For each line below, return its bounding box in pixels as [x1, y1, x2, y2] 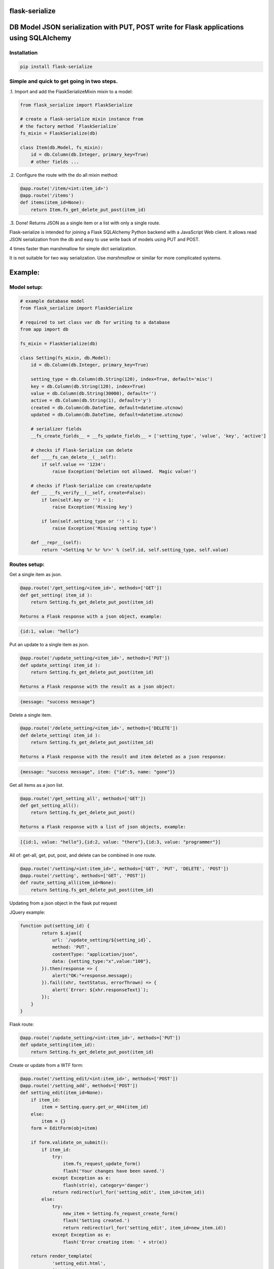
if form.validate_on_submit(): [30, 1140, 109, 1146]
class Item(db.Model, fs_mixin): [20, 145, 104, 150]
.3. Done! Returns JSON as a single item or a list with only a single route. [9, 220, 161, 226]
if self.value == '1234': [41, 461, 106, 467]
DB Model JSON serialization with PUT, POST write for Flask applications [9, 23, 244, 31]
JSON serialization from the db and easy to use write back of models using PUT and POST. [9, 236, 200, 242]
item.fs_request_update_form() [62, 1161, 141, 1167]
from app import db [20, 326, 68, 332]
